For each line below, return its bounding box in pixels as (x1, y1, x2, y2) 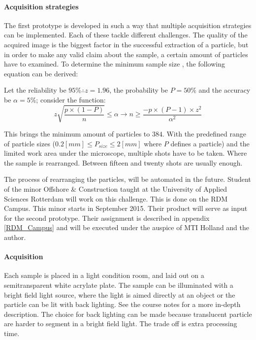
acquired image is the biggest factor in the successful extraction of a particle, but (4, 39, 249, 49)
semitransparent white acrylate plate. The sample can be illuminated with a (4, 280, 233, 290)
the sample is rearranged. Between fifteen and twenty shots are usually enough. (4, 157, 243, 168)
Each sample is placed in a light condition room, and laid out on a (4, 270, 204, 280)
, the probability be (109, 85, 168, 95)
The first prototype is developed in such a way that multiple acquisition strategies (4, 20, 252, 30)
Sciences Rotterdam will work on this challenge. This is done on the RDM (4, 193, 227, 204)
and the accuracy (198, 85, 251, 95)
